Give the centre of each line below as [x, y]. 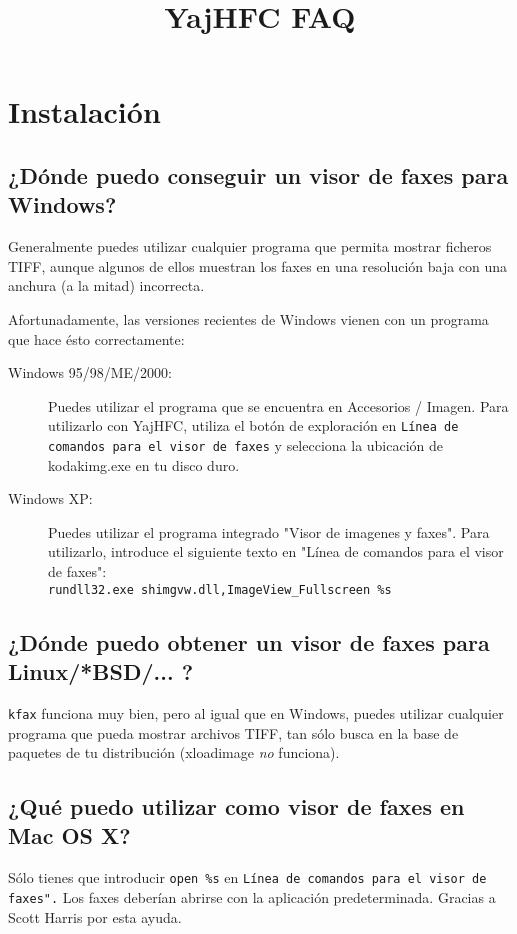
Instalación [84, 111]
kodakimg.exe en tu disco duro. [144, 464]
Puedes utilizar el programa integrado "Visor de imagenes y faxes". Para [269, 531]
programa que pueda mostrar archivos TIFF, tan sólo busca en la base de [233, 732]
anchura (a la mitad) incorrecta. [106, 285]
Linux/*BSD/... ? [101, 671]
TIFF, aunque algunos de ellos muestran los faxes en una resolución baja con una [258, 265]
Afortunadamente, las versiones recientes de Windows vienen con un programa [248, 318]
